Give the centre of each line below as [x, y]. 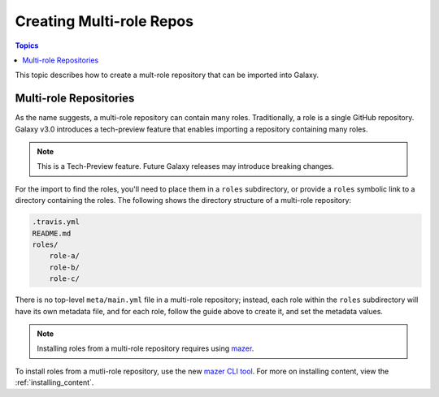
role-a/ [65, 256]
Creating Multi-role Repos [104, 21]
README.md [52, 233]
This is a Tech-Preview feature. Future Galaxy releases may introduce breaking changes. [186, 166]
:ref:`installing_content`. [54, 382]
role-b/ [65, 267]
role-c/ [65, 279]
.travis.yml [56, 222]
